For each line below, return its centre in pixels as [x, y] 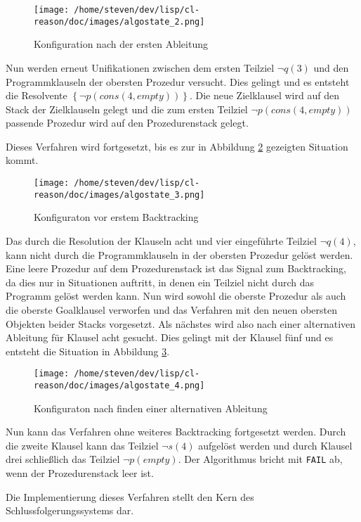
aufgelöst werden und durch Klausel [275, 445]
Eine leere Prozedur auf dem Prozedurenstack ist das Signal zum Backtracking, [176, 268]
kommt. [22, 160]
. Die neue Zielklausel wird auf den [264, 95]
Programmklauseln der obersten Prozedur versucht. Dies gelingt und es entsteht [178, 81]
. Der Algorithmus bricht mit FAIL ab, [260, 459]
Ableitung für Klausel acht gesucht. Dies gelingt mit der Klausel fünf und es [170, 337]
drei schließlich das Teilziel [63, 459]
